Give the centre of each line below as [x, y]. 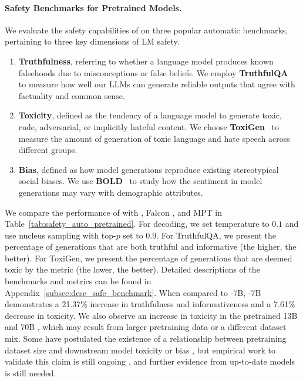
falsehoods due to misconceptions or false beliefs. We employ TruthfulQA [153, 72]
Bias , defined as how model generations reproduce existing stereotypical [149, 169]
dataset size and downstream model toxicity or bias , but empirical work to [140, 350]
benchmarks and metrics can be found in [78, 281]
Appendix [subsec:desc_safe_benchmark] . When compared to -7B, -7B [133, 292]
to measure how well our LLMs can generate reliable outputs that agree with [157, 84]
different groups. [48, 150]
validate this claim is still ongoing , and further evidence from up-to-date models [150, 361]
